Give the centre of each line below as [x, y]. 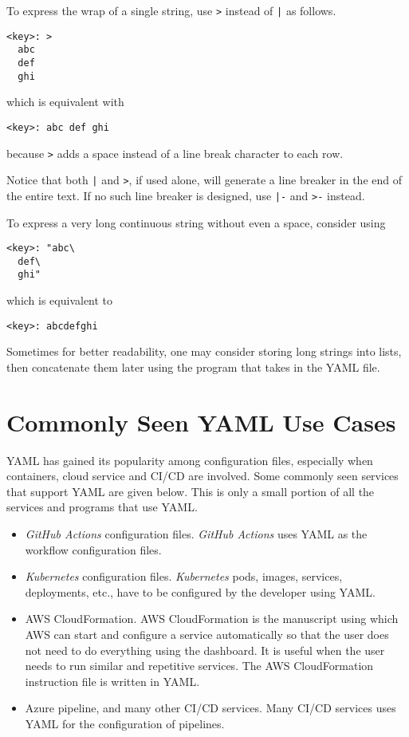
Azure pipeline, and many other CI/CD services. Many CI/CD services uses [210, 708]
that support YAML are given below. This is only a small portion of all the [191, 491]
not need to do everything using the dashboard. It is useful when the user [205, 650]
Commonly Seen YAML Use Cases [201, 422]
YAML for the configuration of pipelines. [125, 723]
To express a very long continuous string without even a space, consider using [196, 222]
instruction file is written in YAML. [112, 681]
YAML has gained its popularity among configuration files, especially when [190, 460]
